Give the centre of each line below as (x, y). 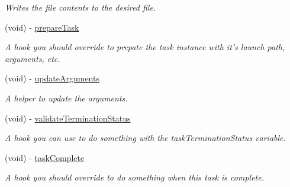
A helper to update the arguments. (66, 98)
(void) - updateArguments (52, 78)
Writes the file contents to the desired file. (80, 7)
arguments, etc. (33, 58)
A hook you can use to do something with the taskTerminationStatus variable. (145, 138)
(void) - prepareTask (42, 27)
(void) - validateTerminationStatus (68, 118)
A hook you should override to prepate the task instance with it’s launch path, (145, 47)
